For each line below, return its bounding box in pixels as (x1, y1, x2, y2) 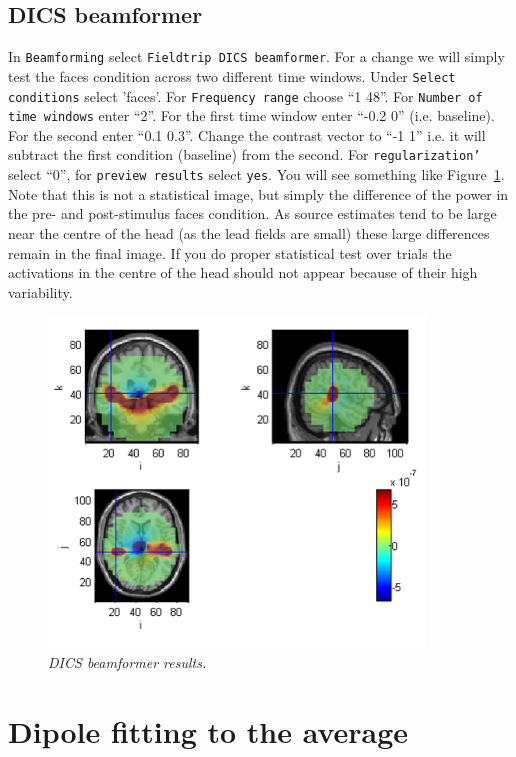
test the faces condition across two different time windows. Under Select (8, 65, 456, 86)
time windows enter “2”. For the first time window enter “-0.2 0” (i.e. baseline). (8, 105, 495, 126)
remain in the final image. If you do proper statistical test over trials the (8, 242, 452, 263)
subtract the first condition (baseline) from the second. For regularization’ (8, 144, 481, 165)
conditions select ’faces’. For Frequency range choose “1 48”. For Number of (8, 85, 483, 106)
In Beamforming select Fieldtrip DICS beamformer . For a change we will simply (8, 46, 505, 67)
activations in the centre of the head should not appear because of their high (8, 262, 478, 283)
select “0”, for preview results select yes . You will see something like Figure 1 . (8, 164, 505, 185)
